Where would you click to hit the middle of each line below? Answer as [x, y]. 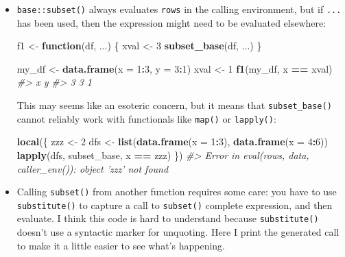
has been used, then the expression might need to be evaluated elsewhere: [171, 22]
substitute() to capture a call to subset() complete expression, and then [175, 205]
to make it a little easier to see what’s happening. [121, 245]
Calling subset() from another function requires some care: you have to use [177, 192]
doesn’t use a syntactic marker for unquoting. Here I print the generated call [178, 232]
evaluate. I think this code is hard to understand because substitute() [168, 218]
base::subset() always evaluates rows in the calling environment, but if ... [179, 9]
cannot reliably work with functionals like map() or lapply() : [146, 118]
